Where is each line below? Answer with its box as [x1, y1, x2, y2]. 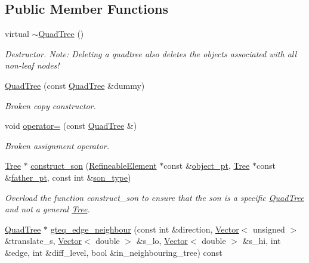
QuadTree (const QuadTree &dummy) [5, 79, 145, 91]
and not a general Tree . [5, 203, 90, 215]
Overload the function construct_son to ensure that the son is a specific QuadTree [5, 191, 304, 203]
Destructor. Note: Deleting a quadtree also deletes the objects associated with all [5, 47, 297, 60]
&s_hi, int [242, 234, 281, 247]
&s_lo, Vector [136, 234, 188, 247]
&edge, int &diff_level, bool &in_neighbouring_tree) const [5, 246, 223, 258]
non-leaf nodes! [5, 59, 60, 72]
